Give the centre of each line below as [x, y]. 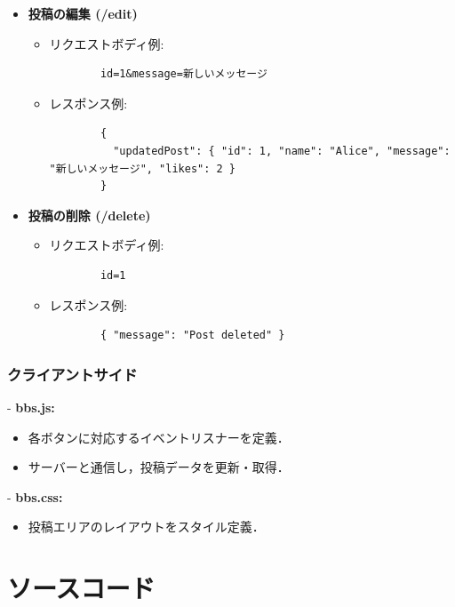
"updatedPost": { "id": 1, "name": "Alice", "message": [282, 151]
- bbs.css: [35, 496]
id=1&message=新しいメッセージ [184, 74]
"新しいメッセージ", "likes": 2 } [143, 168]
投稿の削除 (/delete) [89, 215]
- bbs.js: [31, 407]
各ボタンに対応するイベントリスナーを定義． [159, 437]
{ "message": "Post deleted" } [192, 335]
